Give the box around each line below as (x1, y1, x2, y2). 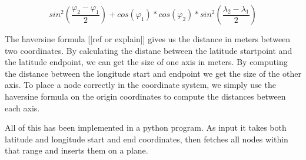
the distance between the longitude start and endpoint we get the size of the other (5, 67, 301, 79)
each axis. (5, 101, 40, 114)
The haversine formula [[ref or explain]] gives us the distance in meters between (5, 33, 291, 45)
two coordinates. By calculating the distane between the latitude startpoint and (5, 44, 292, 56)
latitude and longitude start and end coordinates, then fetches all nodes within (5, 132, 288, 145)
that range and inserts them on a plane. (5, 144, 148, 156)
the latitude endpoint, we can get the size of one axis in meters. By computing (5, 56, 288, 68)
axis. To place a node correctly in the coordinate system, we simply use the (5, 79, 276, 91)
